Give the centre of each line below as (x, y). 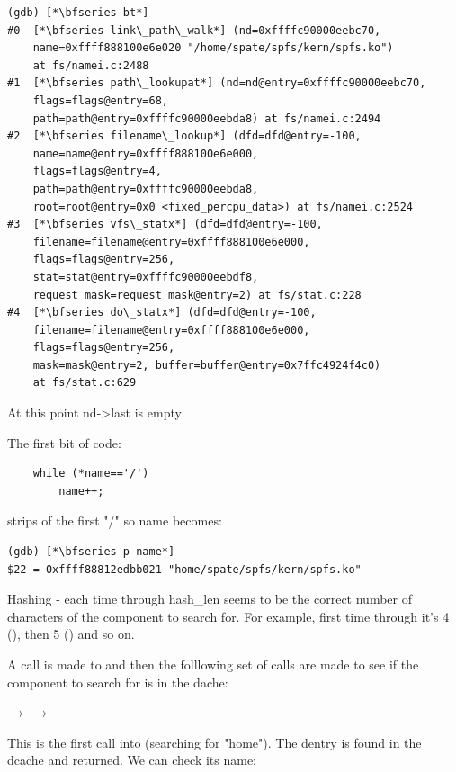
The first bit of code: (64, 442)
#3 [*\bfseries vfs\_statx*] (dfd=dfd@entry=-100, (165, 224)
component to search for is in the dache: (118, 682)
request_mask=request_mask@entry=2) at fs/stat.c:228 (197, 295)
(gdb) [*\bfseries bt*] (78, 13)
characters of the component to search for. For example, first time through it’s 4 (228, 616)
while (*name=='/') (91, 474)
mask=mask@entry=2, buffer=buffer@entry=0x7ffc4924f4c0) (207, 365)
